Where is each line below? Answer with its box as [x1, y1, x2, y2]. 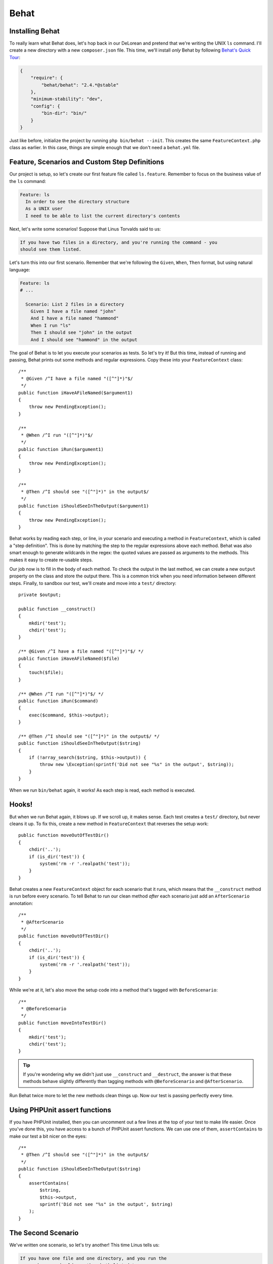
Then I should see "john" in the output [30, 330, 132, 336]
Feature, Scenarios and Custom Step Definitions [9, 158, 164, 166]
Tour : [9, 54, 20, 60]
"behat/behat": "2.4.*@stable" [41, 82, 119, 88]
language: [9, 266, 30, 273]
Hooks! [9, 800, 33, 809]
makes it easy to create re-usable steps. [9, 557, 93, 563]
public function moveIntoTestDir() [18, 1020, 107, 1026]
